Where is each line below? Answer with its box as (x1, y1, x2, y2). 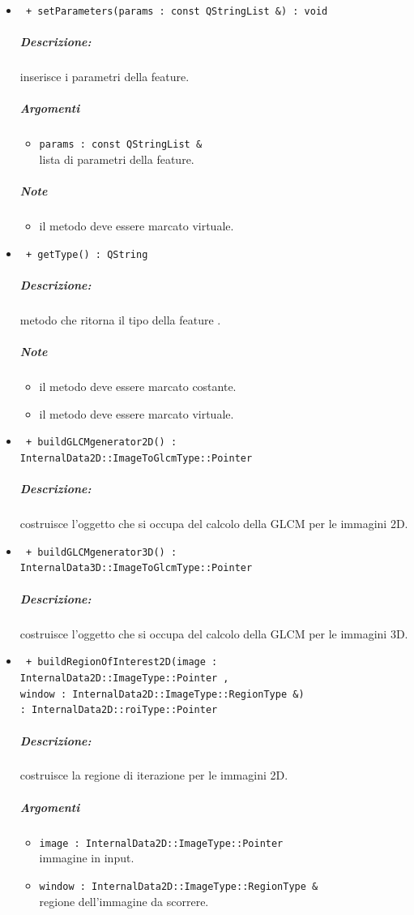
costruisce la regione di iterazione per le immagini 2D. (19, 767, 288, 784)
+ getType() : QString (25, 248, 148, 260)
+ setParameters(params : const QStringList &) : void (25, 6, 328, 17)
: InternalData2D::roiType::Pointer (19, 704, 218, 716)
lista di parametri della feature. (39, 151, 194, 168)
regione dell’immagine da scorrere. (39, 892, 209, 909)
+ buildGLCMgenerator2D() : (25, 436, 177, 449)
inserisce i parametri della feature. (19, 68, 190, 85)
